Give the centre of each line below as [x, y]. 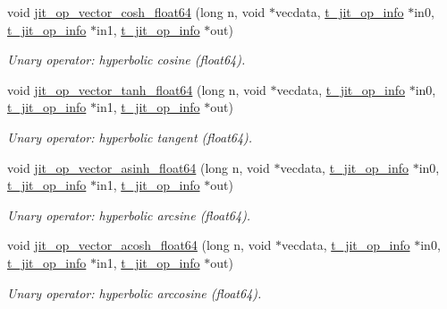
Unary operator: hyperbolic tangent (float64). [130, 137]
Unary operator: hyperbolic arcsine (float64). [129, 215]
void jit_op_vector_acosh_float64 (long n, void [139, 245]
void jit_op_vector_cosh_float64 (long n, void [136, 12]
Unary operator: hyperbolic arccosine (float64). [135, 292]
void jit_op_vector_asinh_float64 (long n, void [139, 167]
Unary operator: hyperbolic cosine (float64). [127, 60]
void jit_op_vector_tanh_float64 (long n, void [137, 89]
